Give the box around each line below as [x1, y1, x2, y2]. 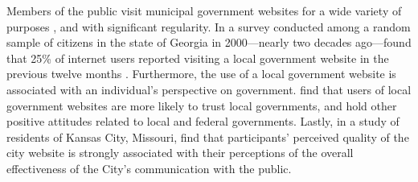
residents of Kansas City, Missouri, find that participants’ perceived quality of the [6, 128, 409, 145]
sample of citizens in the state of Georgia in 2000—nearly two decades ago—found [6, 34, 412, 51]
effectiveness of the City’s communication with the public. [6, 159, 292, 176]
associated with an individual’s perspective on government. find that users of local [6, 81, 412, 97]
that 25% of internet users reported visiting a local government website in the [6, 49, 389, 66]
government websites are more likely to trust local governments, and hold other [6, 97, 397, 114]
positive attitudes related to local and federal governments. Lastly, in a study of [6, 113, 400, 130]
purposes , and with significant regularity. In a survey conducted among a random [6, 18, 411, 35]
